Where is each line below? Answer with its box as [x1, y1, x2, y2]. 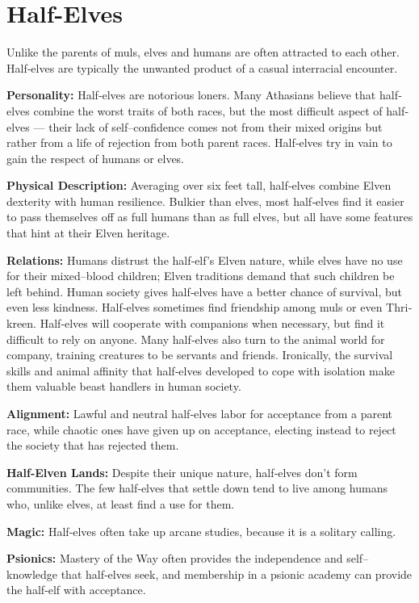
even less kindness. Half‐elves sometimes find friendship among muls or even [6, 299, 383, 316]
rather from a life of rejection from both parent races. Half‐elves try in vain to [6, 134, 392, 151]
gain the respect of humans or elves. [6, 149, 185, 166]
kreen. [6, 315, 36, 332]
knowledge [6, 565, 57, 582]
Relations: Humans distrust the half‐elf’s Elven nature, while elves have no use [6, 251, 403, 268]
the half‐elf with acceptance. [6, 581, 146, 598]
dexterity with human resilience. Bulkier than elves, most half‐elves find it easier [6, 192, 404, 209]
